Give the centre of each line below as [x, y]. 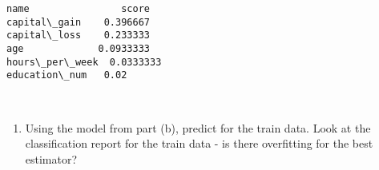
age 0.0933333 [78, 48]
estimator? [51, 158]
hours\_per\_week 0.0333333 [84, 62]
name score [78, 9]
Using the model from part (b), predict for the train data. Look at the [198, 127]
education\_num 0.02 [67, 75]
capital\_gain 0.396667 [78, 22]
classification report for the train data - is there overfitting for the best [199, 143]
